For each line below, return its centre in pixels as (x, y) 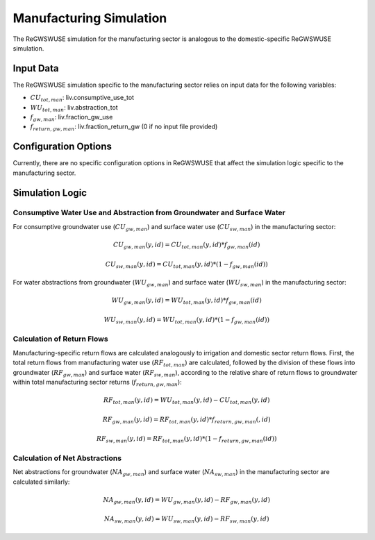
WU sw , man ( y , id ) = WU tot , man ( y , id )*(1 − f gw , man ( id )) (187, 321)
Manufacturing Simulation (90, 18)
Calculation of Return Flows (60, 339)
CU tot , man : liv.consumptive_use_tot (82, 99)
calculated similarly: (41, 482)
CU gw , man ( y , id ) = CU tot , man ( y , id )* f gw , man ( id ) (186, 245)
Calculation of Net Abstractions (67, 458)
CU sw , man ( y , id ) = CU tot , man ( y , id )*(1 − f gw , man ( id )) (186, 265)
